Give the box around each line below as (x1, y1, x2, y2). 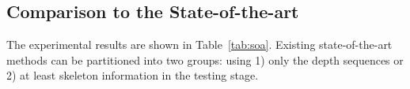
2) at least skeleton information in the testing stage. (6, 67, 259, 83)
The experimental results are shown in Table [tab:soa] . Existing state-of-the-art (6, 36, 393, 53)
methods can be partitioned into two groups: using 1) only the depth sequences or (6, 51, 404, 68)
